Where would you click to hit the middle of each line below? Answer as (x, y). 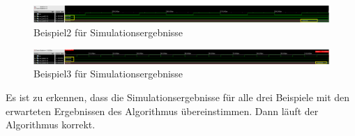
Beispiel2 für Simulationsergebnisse (108, 32)
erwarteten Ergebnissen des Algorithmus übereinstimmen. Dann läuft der (162, 111)
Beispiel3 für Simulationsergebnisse (108, 74)
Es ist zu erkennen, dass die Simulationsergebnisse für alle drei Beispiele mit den (178, 97)
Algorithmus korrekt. (51, 124)
